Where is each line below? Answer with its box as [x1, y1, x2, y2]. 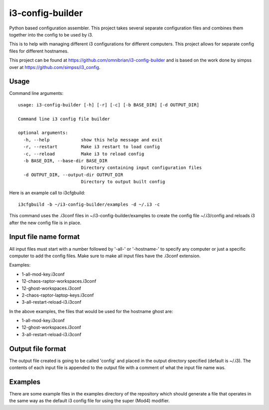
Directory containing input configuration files [81, 165, 202, 171]
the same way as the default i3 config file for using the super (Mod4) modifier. [9, 398, 170, 404]
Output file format [9, 345, 66, 353]
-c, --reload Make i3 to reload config [23, 151, 144, 157]
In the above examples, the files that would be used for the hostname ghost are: [9, 308, 173, 314]
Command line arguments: [9, 90, 64, 96]
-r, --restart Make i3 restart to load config [23, 144, 160, 150]
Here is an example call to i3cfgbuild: [9, 190, 86, 196]
